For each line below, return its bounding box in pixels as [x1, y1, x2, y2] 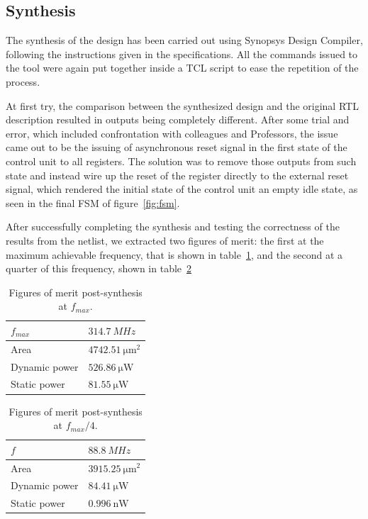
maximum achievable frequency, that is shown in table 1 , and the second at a [6, 247, 343, 262]
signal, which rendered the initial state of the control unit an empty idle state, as [6, 182, 358, 196]
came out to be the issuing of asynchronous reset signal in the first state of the [6, 140, 347, 155]
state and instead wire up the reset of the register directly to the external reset [6, 167, 349, 182]
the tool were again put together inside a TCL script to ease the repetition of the [6, 60, 359, 75]
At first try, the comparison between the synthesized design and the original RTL [6, 98, 359, 113]
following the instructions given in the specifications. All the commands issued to [6, 46, 358, 61]
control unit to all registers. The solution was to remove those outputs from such [6, 153, 357, 168]
